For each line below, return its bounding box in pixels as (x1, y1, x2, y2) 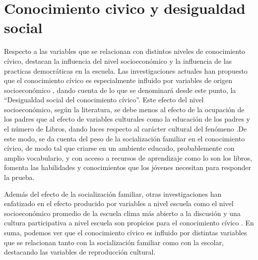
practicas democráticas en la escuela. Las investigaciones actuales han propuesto (4, 65, 248, 76)
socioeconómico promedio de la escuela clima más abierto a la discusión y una (4, 208, 241, 218)
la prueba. (4, 172, 35, 182)
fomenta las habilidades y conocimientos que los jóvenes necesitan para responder (4, 162, 252, 173)
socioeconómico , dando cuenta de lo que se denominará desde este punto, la (4, 85, 236, 95)
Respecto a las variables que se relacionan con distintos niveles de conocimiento (4, 46, 246, 56)
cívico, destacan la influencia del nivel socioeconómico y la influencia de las (4, 55, 232, 66)
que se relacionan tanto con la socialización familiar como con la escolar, (4, 237, 224, 247)
